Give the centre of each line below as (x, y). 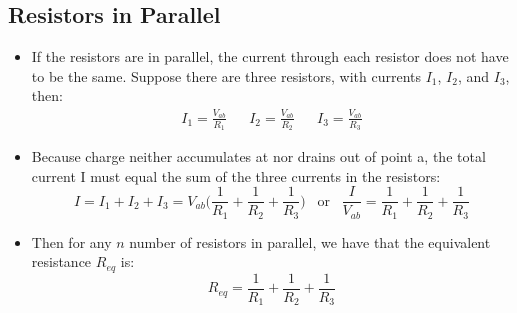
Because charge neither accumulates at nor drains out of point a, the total (258, 155)
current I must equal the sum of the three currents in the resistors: (236, 175)
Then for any (71, 241)
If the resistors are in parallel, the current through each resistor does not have (270, 56)
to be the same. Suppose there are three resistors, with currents (226, 75)
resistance (61, 261)
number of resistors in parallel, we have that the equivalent (310, 241)
